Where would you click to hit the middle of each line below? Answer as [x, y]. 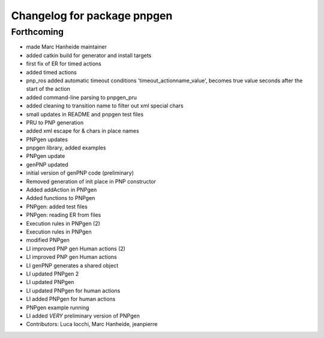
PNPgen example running [58, 307]
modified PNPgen [48, 240]
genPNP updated [47, 164]
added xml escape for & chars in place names [82, 131]
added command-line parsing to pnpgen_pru [82, 97]
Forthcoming [37, 32]
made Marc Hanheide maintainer [67, 47]
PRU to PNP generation [55, 122]
